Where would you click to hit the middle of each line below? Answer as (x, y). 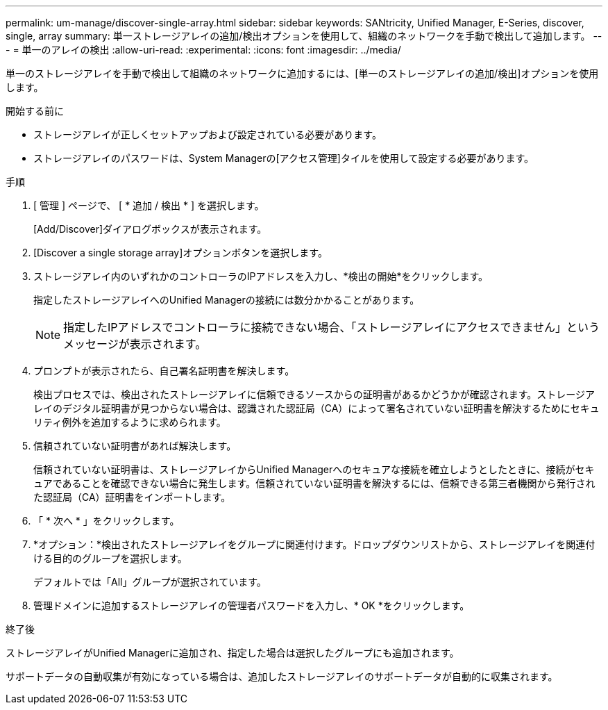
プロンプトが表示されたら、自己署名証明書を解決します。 (164, 371)
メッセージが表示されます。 (135, 344)
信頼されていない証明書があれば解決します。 (135, 446)
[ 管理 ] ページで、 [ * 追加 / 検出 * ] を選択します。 (149, 205)
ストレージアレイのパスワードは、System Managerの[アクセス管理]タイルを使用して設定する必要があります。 (284, 158)
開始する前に (35, 111)
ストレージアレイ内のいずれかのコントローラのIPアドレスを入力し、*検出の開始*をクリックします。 (261, 276)
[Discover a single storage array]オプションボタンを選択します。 (180, 253)
